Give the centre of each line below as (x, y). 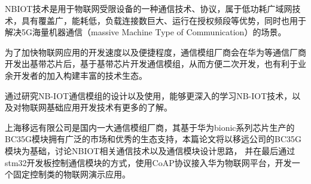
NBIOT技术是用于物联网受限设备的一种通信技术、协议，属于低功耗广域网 (149, 8)
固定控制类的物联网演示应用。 (71, 174)
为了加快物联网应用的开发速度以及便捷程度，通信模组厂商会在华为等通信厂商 (155, 52)
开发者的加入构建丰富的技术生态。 (80, 75)
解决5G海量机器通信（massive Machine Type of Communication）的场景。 (146, 32)
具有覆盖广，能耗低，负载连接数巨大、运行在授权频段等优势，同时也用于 (164, 20)
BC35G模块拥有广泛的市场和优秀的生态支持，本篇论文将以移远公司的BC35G (153, 139)
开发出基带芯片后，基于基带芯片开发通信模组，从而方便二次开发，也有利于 (151, 64)
